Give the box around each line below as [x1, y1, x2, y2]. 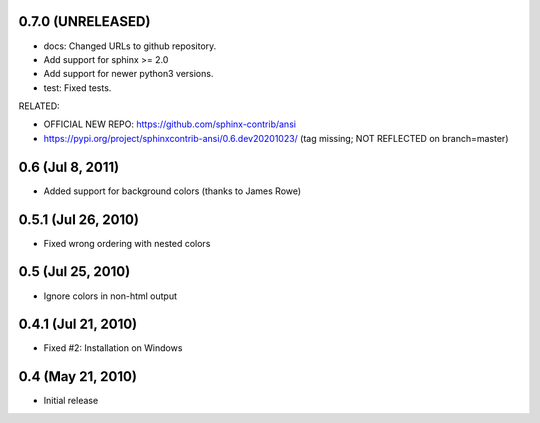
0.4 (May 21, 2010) [18, 368, 137, 385]
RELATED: [18, 100, 60, 112]
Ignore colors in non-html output [43, 290, 178, 302]
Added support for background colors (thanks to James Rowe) [43, 185, 302, 197]
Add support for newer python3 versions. [43, 68, 214, 80]
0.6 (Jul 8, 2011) [18, 158, 120, 175]
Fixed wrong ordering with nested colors [43, 237, 211, 249]
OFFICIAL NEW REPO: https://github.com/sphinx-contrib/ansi [43, 118, 297, 130]
